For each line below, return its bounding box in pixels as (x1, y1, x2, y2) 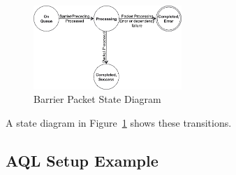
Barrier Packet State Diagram (34, 92, 161, 106)
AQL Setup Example (6, 149, 158, 171)
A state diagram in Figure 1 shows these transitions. (6, 115, 232, 129)
